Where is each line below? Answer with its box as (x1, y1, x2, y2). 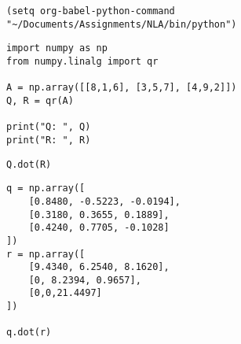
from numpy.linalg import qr (6, 55, 159, 67)
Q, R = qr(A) (6, 94, 74, 106)
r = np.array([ (6, 248, 86, 260)
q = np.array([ (6, 183, 86, 194)
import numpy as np (6, 43, 108, 54)
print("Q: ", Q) (6, 121, 91, 133)
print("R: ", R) (6, 134, 91, 146)
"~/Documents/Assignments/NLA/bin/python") (6, 18, 237, 30)
